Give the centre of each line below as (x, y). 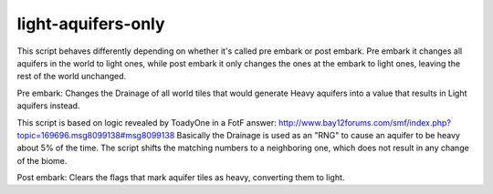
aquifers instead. (48, 106)
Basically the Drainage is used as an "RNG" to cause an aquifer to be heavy (319, 135)
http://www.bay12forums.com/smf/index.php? (365, 122)
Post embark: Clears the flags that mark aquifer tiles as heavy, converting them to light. (181, 178)
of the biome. (42, 160)
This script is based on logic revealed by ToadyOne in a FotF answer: (147, 122)
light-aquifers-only (91, 24)
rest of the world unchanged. (72, 77)
